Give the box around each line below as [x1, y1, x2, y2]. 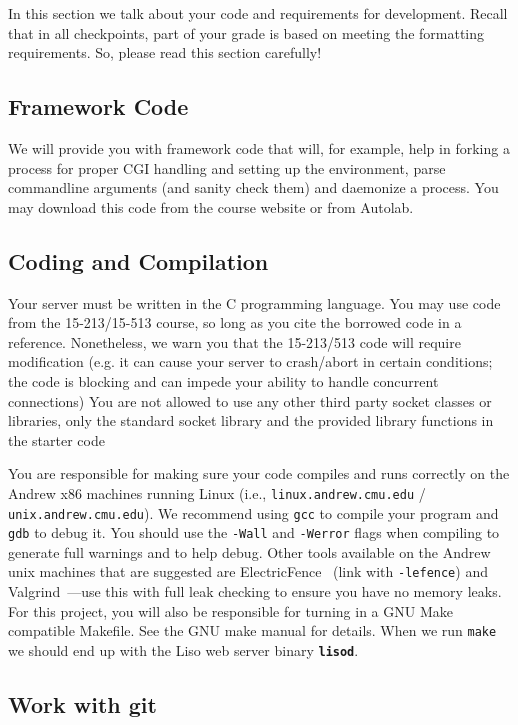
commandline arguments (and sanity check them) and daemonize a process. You [8, 177, 499, 198]
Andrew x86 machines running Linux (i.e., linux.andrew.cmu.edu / [8, 482, 426, 503]
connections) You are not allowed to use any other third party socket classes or [8, 390, 492, 411]
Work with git [8, 689, 157, 720]
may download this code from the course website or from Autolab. [8, 196, 414, 217]
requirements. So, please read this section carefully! [8, 42, 322, 63]
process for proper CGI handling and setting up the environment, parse [8, 157, 446, 178]
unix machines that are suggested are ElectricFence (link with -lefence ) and [8, 561, 488, 582]
